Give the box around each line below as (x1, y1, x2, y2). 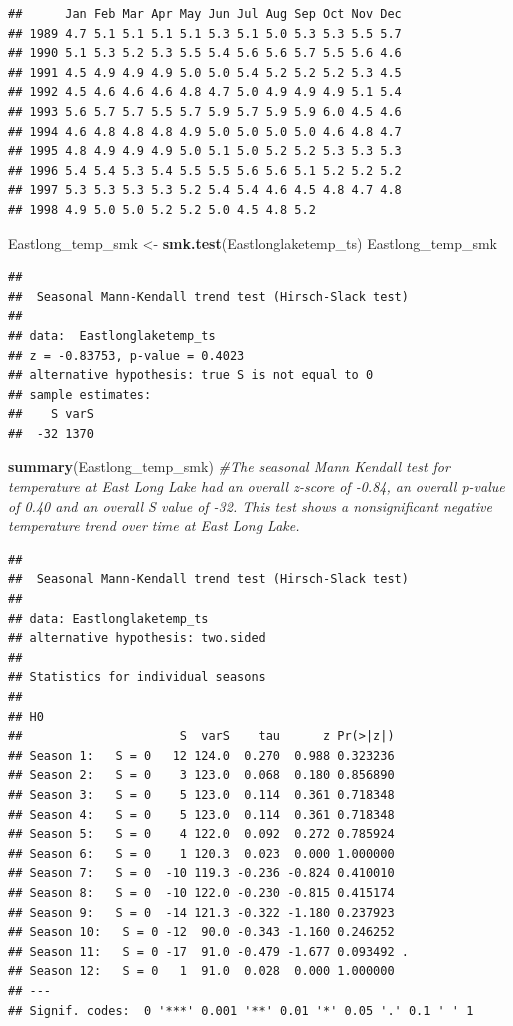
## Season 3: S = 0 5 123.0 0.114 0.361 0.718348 (8, 787, 395, 802)
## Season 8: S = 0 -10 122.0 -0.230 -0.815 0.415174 (8, 885, 395, 900)
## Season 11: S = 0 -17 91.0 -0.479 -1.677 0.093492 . (8, 944, 409, 959)
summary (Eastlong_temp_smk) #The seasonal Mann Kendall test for (8, 456, 450, 477)
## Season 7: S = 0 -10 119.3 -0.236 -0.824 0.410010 (8, 866, 395, 881)
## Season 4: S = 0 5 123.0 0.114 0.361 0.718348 (8, 807, 395, 822)
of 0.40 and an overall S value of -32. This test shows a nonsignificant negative (8, 495, 492, 516)
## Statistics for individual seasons (8, 670, 266, 685)
